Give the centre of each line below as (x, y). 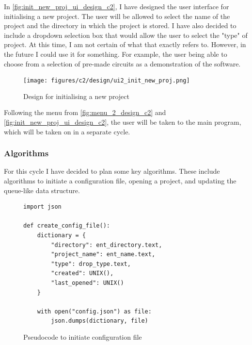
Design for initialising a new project (77, 96)
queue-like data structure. (42, 190)
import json (42, 207)
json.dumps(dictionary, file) (100, 321)
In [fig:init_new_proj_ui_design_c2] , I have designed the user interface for (117, 6)
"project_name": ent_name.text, (103, 255)
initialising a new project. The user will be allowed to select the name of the (117, 16)
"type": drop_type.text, (91, 264)
